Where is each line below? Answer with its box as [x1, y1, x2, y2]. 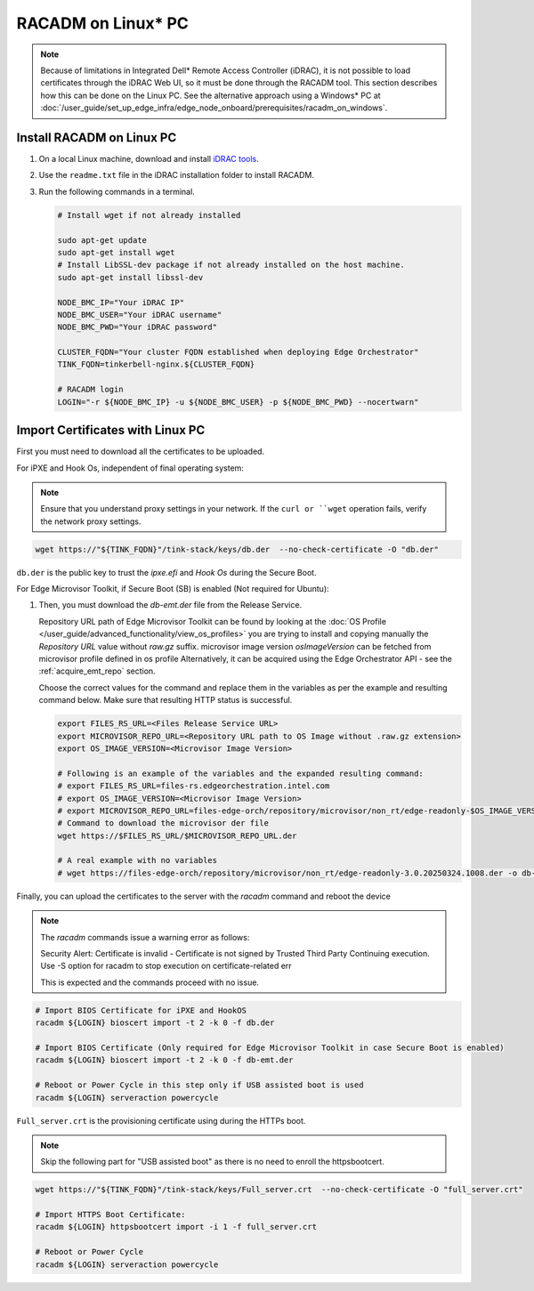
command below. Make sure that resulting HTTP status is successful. [38, 695, 293, 706]
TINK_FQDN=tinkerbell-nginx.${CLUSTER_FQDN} [57, 359, 255, 369]
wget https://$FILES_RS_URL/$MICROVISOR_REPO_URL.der [57, 830, 297, 841]
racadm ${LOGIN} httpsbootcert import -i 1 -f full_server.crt [35, 1222, 318, 1232]
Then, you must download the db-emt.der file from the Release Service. [38, 600, 303, 610]
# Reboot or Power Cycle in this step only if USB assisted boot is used [35, 1080, 364, 1090]
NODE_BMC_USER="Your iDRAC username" [57, 310, 222, 319]
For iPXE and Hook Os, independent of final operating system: [16, 463, 245, 473]
